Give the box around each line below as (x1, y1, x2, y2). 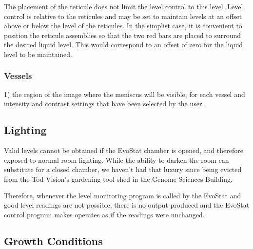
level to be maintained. (4, 49, 72, 59)
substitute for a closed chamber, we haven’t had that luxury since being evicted (4, 164, 242, 174)
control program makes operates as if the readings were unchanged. (4, 209, 205, 219)
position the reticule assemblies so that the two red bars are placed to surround (4, 30, 241, 40)
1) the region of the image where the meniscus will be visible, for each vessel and (4, 89, 245, 99)
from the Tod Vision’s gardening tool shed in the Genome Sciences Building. (4, 173, 233, 184)
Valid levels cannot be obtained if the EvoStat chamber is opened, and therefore (4, 145, 243, 155)
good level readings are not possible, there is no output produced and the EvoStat (4, 200, 250, 210)
